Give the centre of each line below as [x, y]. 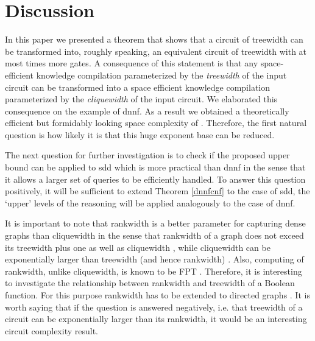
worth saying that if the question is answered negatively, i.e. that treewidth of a [154, 307]
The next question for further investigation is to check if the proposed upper [147, 155]
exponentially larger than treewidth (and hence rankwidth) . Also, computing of [154, 259]
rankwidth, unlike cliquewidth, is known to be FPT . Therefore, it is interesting [154, 271]
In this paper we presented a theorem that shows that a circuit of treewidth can [154, 39]
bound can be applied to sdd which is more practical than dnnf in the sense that [155, 167]
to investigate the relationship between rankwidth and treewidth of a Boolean [150, 283]
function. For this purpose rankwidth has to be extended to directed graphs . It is [157, 295]
